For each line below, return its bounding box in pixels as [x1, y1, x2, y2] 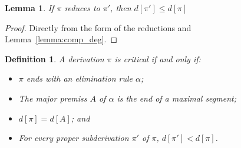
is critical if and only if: [114, 52, 201, 65]
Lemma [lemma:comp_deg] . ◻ [5, 33, 118, 45]
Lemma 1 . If [5, 2, 54, 14]
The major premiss [18, 92, 87, 104]
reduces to [64, 2, 100, 14]
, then [110, 2, 131, 14]
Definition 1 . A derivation [5, 52, 104, 65]
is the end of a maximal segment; [117, 92, 236, 104]
